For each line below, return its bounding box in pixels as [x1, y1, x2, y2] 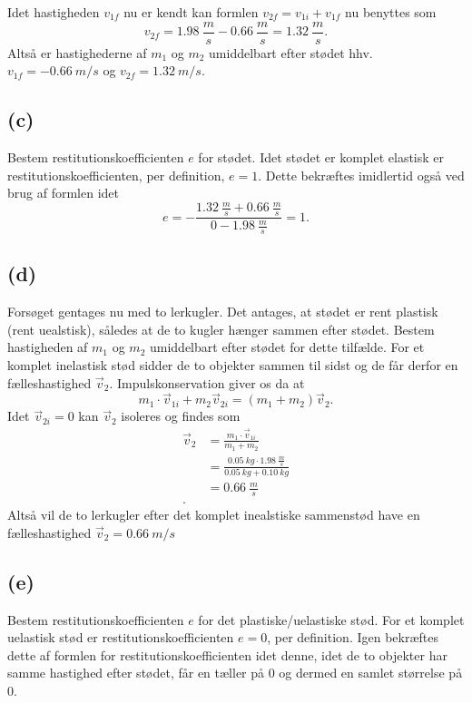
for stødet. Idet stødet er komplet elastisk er [198, 148, 445, 167]
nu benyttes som [345, 3, 437, 21]
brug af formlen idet [7, 183, 119, 202]
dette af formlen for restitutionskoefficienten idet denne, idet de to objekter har [7, 645, 447, 664]
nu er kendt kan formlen [123, 3, 259, 21]
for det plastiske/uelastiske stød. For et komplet [198, 610, 465, 629]
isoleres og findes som [121, 406, 241, 425]
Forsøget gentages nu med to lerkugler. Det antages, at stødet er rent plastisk [7, 302, 438, 321]
